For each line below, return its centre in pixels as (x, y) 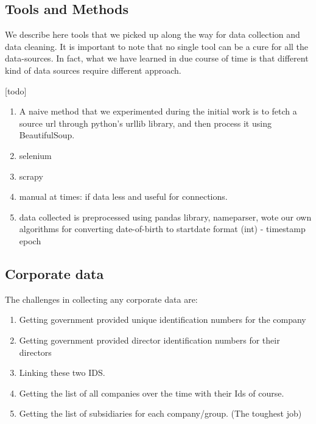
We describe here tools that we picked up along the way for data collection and (153, 34)
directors (35, 352)
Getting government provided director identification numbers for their (149, 340)
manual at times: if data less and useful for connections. (123, 196)
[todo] (16, 90)
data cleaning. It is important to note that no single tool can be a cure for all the (157, 46)
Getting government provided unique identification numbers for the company (163, 320)
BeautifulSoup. (47, 135)
